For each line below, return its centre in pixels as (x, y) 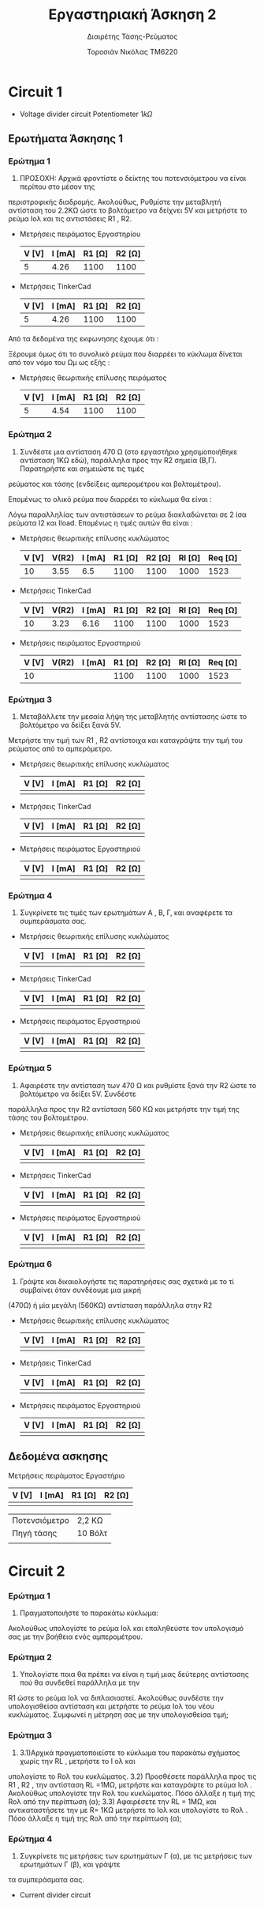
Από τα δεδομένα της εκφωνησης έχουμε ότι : (84, 339)
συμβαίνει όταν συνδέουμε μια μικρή (80, 1290)
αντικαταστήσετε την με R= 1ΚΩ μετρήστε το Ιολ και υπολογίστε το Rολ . (128, 1810)
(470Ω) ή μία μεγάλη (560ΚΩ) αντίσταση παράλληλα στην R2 (110, 1305)
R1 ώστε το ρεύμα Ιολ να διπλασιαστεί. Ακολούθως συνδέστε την (116, 1698)
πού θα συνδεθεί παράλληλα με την (80, 1683)
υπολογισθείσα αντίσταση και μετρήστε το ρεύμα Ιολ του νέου (111, 1706)
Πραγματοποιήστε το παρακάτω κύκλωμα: (89, 1613)
